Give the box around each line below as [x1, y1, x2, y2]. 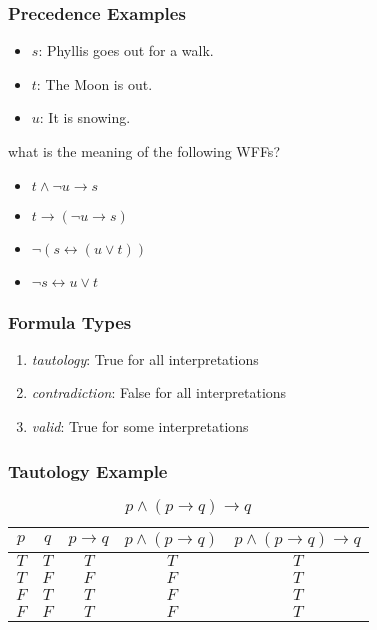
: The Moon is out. [36, 73, 153, 94]
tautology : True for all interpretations [31, 348, 259, 369]
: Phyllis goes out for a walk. [38, 40, 214, 61]
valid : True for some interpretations [31, 416, 249, 436]
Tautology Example [8, 458, 168, 483]
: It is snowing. [39, 107, 131, 128]
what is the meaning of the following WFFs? [8, 141, 280, 161]
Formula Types [8, 309, 132, 334]
